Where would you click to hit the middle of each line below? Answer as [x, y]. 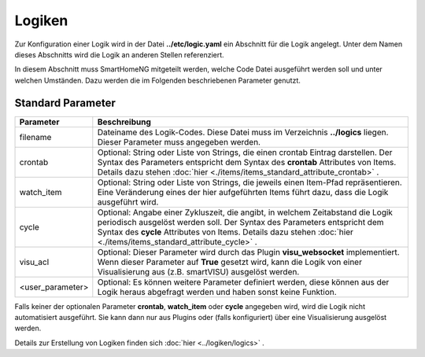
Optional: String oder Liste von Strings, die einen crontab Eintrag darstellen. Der [245, 152]
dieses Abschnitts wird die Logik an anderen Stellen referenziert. [119, 54]
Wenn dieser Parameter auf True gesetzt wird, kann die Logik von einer [229, 262]
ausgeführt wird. [128, 202]
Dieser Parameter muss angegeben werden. [179, 142]
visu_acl [34, 262]
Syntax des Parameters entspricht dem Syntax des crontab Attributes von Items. [247, 162]
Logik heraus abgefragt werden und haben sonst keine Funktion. [217, 292]
